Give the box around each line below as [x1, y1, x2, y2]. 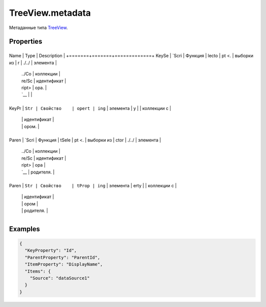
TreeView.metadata [9, 7, 91, 18]
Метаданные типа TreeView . [9, 25, 68, 31]
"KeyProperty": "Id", [25, 248, 77, 253]
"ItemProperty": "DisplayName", [25, 262, 103, 267]
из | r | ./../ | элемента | [9, 60, 57, 66]
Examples [9, 225, 40, 233]
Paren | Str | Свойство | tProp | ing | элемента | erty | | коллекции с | [9, 182, 177, 188]
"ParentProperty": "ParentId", [25, 254, 100, 260]
